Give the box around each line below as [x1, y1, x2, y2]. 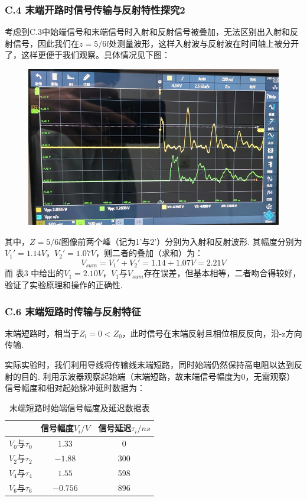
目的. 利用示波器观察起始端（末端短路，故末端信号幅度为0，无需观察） [21, 370, 295, 382]
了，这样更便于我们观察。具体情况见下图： [5, 49, 170, 61]
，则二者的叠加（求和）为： [95, 247, 203, 259]
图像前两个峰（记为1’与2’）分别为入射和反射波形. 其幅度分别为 [61, 235, 302, 247]
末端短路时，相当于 [5, 327, 79, 339]
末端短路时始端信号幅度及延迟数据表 [9, 401, 150, 413]
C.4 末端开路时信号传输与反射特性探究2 [5, 2, 185, 17]
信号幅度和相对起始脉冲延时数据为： [5, 382, 145, 394]
